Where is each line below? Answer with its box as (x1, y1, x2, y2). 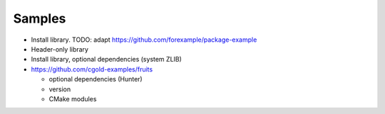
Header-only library (31, 45, 89, 53)
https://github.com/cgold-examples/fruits (31, 64, 153, 74)
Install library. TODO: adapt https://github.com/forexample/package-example (31, 35, 257, 44)
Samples (13, 11, 66, 26)
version (48, 85, 71, 93)
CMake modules (48, 94, 97, 103)
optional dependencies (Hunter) (48, 75, 143, 84)
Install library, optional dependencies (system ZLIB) (31, 55, 182, 64)
